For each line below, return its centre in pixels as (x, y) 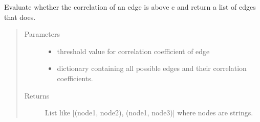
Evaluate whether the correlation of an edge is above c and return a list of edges (130, 7)
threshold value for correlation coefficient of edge (133, 51)
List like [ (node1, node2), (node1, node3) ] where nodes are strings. (149, 113)
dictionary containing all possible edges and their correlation (152, 68)
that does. (20, 17)
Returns (37, 95)
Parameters (42, 34)
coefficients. (75, 78)
